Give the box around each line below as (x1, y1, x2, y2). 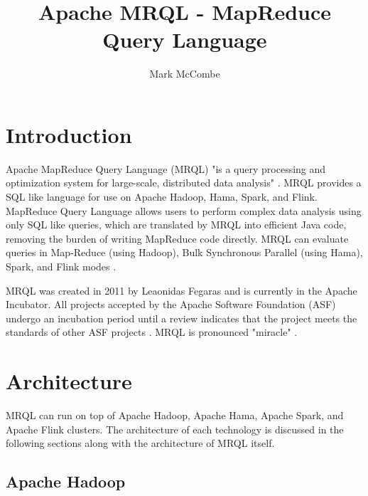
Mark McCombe (149, 66, 220, 81)
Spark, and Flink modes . (6, 259, 117, 273)
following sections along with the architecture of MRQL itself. (6, 436, 275, 450)
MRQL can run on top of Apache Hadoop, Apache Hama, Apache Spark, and (6, 408, 344, 423)
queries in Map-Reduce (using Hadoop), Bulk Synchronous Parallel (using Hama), (6, 245, 363, 260)
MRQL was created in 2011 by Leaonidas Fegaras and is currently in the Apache (6, 283, 357, 297)
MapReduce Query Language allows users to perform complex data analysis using (6, 203, 362, 218)
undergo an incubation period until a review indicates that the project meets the (6, 310, 357, 325)
